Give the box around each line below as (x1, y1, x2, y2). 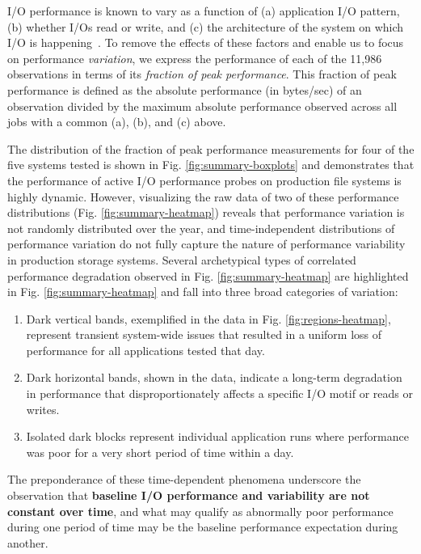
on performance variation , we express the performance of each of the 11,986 (7, 49, 382, 66)
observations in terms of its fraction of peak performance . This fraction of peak (7, 66, 397, 82)
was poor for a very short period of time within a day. (26, 443, 294, 460)
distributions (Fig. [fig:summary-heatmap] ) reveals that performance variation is (7, 204, 405, 221)
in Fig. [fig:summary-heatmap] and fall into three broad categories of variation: (7, 283, 398, 300)
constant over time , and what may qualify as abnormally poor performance (7, 502, 394, 519)
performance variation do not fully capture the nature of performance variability (7, 235, 406, 252)
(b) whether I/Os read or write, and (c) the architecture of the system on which (7, 18, 404, 35)
